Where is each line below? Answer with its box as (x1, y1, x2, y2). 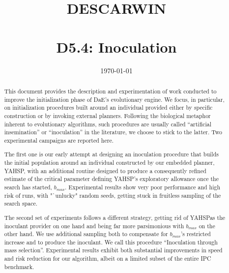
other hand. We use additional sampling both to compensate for (4, 230, 168, 238)
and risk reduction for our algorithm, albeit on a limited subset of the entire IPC (4, 254, 211, 263)
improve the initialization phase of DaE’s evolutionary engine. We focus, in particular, (4, 95, 225, 103)
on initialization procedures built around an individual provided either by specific (4, 103, 213, 112)
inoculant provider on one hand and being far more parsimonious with (4, 221, 184, 230)
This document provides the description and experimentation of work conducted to (4, 87, 217, 95)
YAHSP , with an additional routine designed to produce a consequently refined (4, 166, 206, 175)
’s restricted (180, 230, 211, 238)
